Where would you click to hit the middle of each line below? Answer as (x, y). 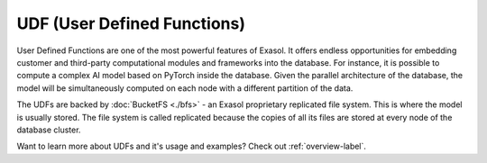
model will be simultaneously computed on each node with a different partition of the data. (185, 88)
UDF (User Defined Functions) (131, 23)
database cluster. (49, 130)
